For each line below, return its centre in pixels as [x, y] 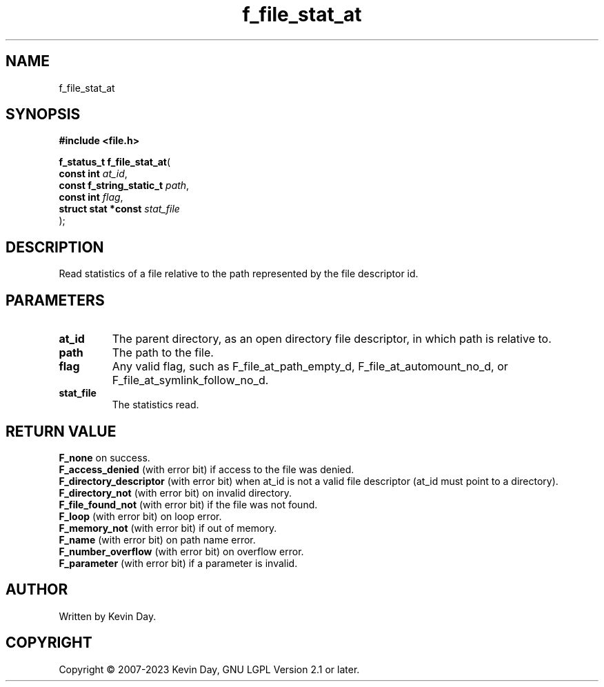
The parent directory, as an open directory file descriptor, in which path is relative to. [332, 339]
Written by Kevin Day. [108, 616]
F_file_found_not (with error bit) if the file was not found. [188, 504]
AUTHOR [37, 590]
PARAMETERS [55, 300]
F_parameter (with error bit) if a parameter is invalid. [178, 563]
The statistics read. [155, 405]
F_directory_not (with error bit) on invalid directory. [175, 492]
